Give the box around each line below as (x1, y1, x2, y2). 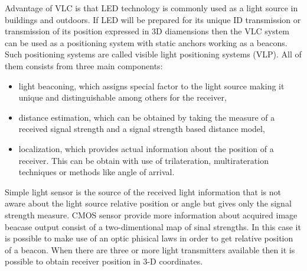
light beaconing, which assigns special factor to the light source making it (18, 79, 285, 92)
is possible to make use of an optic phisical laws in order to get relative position (5, 232, 293, 244)
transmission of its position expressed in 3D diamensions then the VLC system (5, 25, 289, 37)
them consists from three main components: (5, 59, 163, 72)
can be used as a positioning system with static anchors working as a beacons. (5, 36, 288, 49)
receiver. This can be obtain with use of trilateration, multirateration (18, 154, 269, 166)
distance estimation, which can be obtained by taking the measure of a (18, 111, 275, 123)
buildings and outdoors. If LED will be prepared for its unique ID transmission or (5, 13, 301, 25)
